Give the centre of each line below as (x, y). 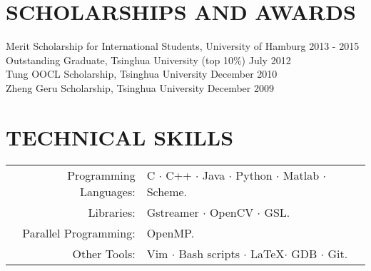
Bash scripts (209, 253)
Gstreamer (173, 212)
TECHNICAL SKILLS (120, 137)
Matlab (301, 175)
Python (254, 175)
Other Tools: (104, 253)
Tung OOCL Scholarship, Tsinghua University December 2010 (142, 74)
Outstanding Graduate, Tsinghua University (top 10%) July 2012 (148, 60)
